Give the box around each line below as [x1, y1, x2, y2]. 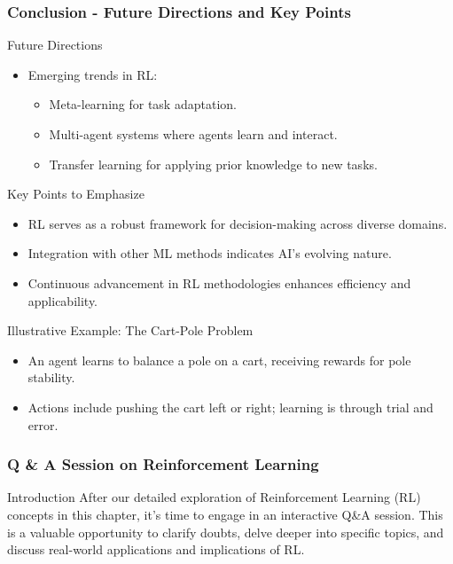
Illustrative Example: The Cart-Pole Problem [7, 321, 254, 340]
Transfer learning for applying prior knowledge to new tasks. [49, 154, 378, 173]
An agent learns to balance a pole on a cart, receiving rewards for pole [27, 350, 411, 369]
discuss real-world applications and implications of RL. [7, 540, 305, 559]
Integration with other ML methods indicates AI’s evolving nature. [27, 244, 392, 262]
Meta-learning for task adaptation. [49, 95, 237, 114]
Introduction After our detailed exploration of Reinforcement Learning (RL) [7, 488, 421, 506]
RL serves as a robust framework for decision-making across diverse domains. [27, 214, 448, 232]
